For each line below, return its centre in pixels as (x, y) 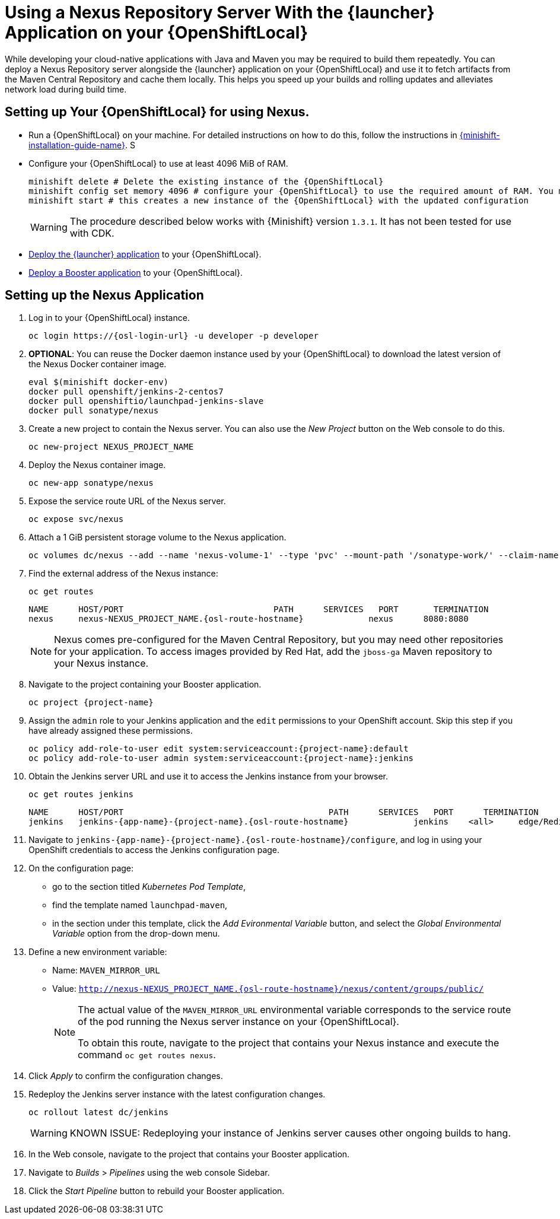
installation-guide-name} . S (82, 145)
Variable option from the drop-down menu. (136, 934)
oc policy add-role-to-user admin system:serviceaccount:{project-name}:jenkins (221, 758)
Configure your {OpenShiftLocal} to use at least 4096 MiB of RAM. (158, 163)
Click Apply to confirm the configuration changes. (126, 1076)
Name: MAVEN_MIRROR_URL (106, 970)
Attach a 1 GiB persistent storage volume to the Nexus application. (157, 537)
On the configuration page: (81, 868)
